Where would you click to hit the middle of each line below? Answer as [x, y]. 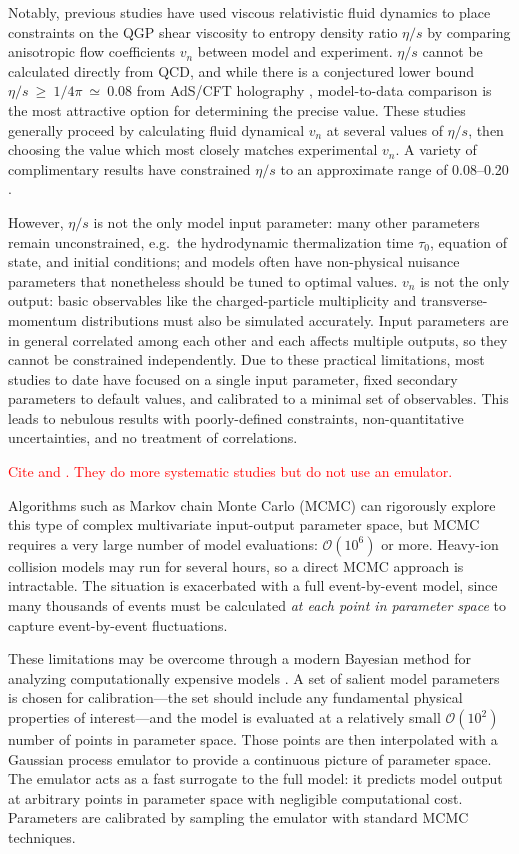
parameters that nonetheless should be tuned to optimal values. [203, 280]
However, [36, 221]
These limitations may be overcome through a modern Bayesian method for [239, 658]
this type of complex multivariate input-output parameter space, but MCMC [244, 524]
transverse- [454, 300]
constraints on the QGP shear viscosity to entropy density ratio [203, 31]
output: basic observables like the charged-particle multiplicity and [212, 300]
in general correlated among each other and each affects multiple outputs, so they [258, 339]
